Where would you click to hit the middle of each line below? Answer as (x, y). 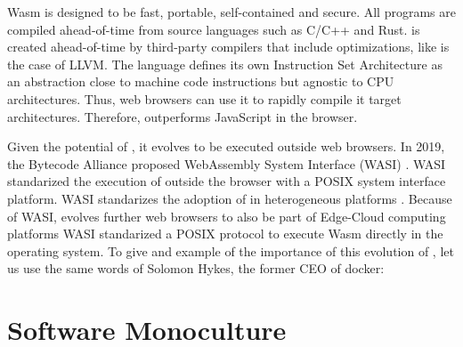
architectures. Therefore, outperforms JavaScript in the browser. (183, 116)
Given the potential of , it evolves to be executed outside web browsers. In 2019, (226, 146)
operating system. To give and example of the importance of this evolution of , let (231, 250)
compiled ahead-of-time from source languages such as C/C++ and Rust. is (214, 29)
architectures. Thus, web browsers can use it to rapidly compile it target (204, 98)
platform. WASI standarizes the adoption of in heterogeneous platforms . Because (230, 198)
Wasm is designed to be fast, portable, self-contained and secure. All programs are (231, 12)
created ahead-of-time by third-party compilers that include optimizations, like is (228, 47)
